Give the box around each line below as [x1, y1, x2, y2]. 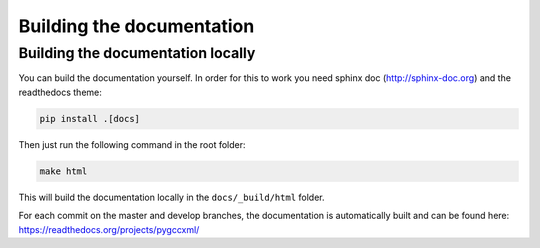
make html [39, 165, 88, 177]
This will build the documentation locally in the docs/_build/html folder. [18, 191, 325, 203]
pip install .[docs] [39, 113, 140, 124]
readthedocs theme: [18, 86, 102, 98]
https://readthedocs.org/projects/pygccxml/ [18, 223, 200, 235]
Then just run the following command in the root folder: [18, 138, 246, 150]
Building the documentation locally [18, 44, 256, 62]
